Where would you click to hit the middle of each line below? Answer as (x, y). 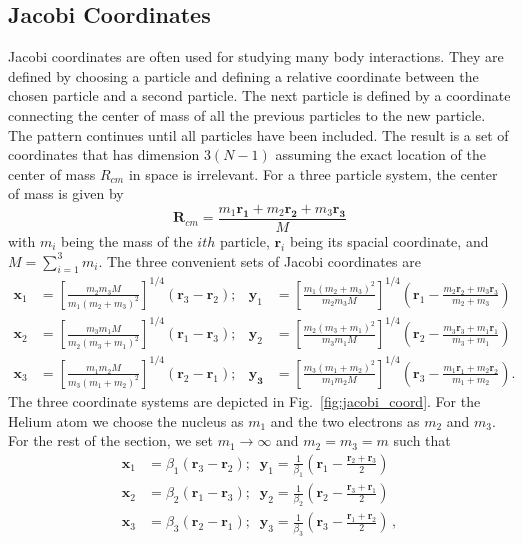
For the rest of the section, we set (111, 440)
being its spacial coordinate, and (389, 241)
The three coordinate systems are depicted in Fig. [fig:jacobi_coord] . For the (244, 401)
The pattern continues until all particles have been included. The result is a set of (258, 134)
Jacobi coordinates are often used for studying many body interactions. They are (256, 56)
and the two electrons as (345, 420)
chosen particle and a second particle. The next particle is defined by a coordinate (259, 95)
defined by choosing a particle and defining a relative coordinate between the (243, 75)
